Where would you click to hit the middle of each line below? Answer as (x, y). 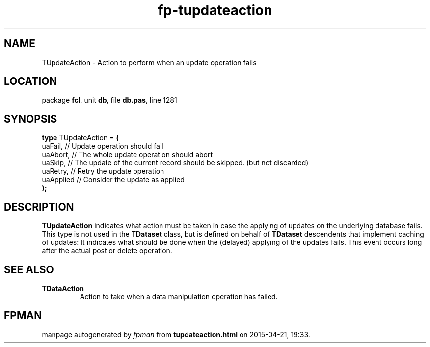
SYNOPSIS (31, 119)
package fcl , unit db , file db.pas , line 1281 (109, 100)
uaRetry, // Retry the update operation (103, 171)
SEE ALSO (29, 269)
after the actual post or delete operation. (107, 251)
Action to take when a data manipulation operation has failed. (179, 296)
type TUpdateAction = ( (80, 138)
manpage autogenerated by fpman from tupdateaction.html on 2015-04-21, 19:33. (176, 334)
